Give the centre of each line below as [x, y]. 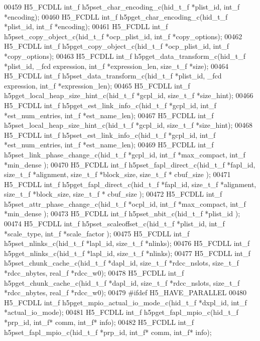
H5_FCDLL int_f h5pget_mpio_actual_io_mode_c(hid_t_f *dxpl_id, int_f [125, 302]
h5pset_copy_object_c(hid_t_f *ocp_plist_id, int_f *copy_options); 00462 [123, 36]
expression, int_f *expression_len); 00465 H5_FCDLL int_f [97, 85]
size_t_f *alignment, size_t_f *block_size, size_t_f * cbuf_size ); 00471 [117, 174]
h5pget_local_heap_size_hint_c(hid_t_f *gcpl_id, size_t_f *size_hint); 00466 [129, 95]
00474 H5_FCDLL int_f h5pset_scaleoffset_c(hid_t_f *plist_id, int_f [114, 224]
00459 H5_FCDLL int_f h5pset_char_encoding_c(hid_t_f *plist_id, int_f [122, 7]
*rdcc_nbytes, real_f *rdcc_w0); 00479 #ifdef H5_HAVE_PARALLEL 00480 [125, 292]
